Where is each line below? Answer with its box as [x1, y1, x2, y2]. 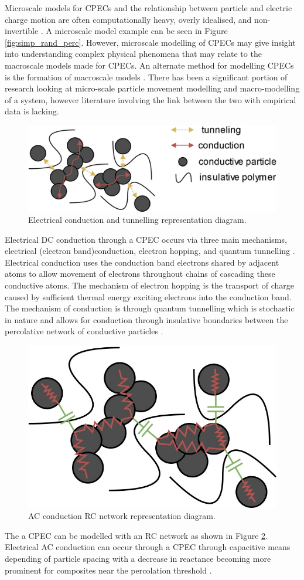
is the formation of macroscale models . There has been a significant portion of [5, 70, 288, 83]
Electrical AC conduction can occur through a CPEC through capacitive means [5, 541, 291, 553]
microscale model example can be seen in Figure [54, 25, 228, 37]
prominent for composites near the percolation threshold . [5, 564, 212, 576]
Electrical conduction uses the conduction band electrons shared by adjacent [5, 256, 279, 268]
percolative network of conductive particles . [5, 325, 163, 337]
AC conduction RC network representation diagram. [28, 510, 216, 522]
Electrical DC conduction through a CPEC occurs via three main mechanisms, [5, 233, 287, 245]
